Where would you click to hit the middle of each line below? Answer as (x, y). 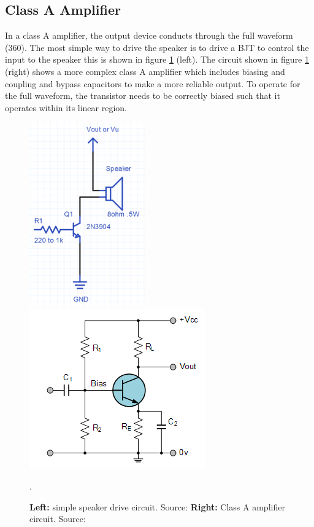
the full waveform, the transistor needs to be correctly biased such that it (143, 96)
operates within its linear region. (66, 107)
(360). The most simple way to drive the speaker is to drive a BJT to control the (157, 47)
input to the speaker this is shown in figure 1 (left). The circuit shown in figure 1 (157, 59)
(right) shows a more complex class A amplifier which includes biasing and (145, 71)
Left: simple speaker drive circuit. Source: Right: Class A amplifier (157, 506)
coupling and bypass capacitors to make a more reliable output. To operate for (153, 83)
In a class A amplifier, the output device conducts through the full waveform (149, 35)
